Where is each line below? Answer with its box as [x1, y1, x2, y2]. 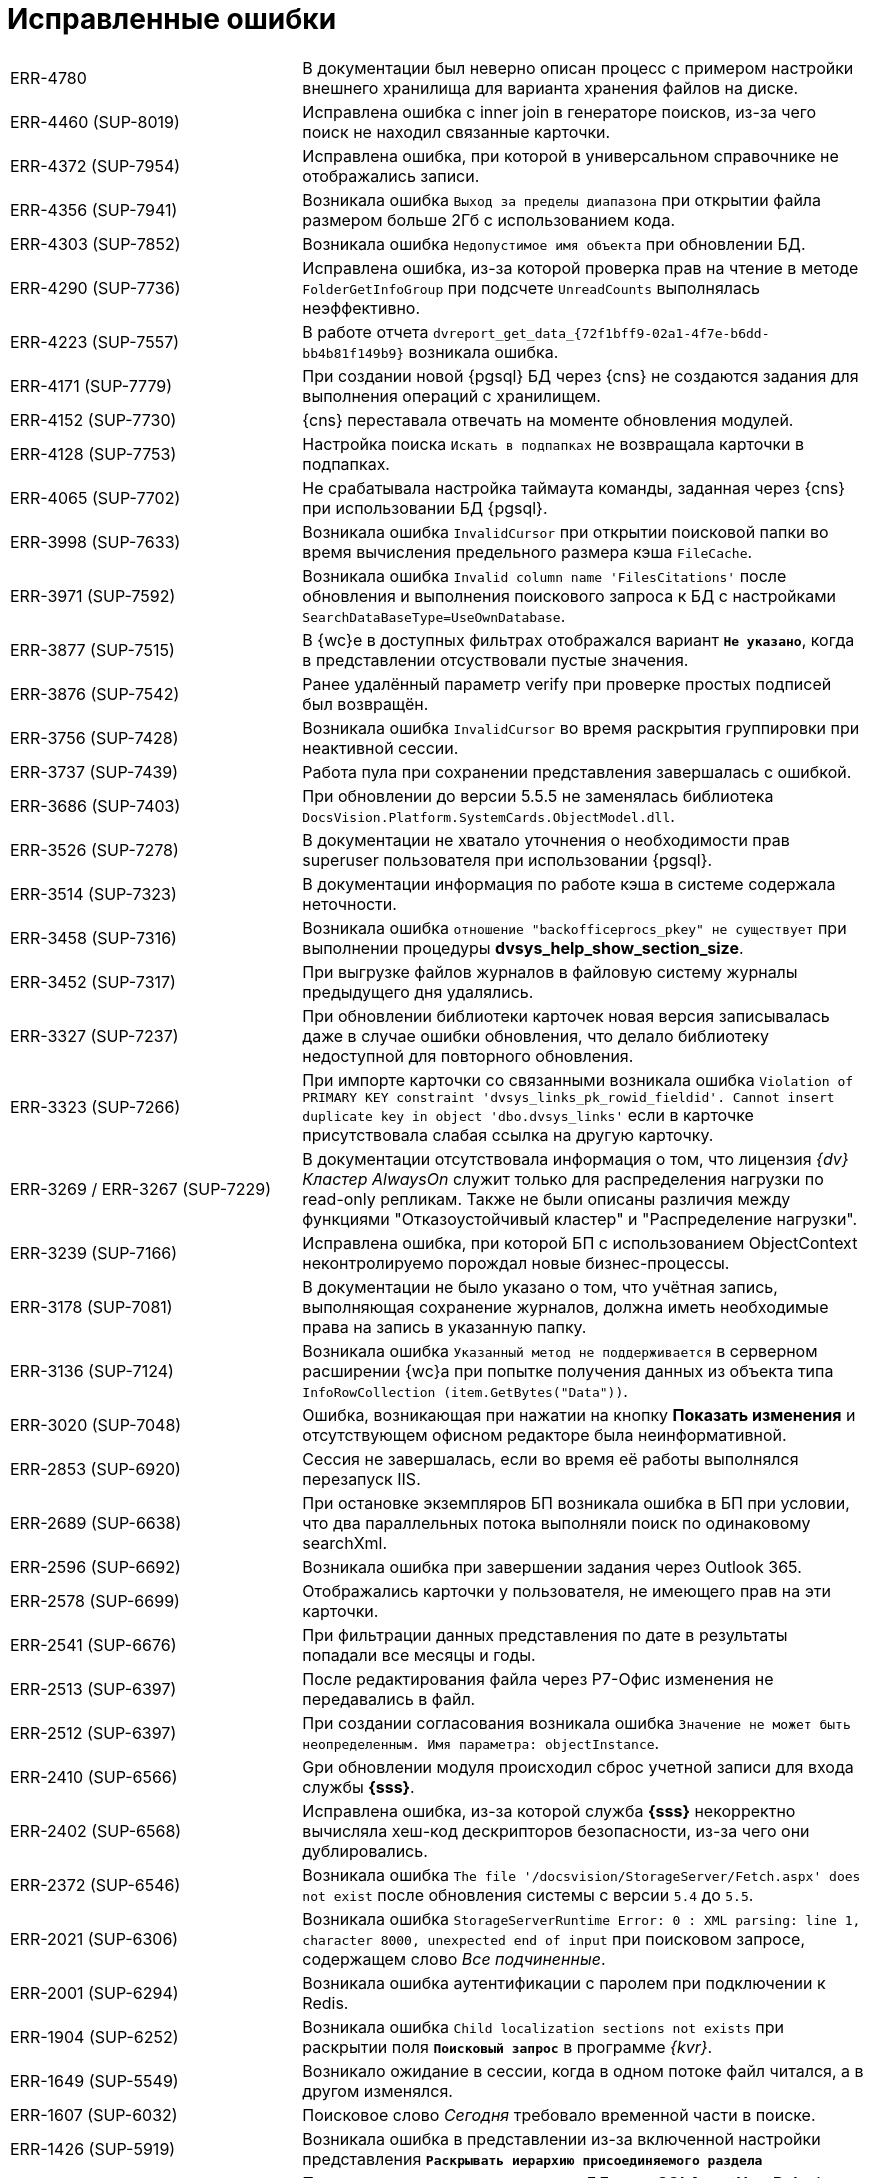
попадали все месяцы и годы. [302, 1644, 536, 1665]
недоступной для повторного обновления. [302, 1045, 634, 1066]
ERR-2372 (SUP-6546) [10, 1874, 181, 1895]
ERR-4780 [10, 67, 87, 88]
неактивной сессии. [302, 737, 459, 758]
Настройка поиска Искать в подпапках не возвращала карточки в [302, 433, 805, 454]
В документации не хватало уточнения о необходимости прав [302, 829, 790, 850]
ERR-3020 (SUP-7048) [10, 1414, 182, 1435]
